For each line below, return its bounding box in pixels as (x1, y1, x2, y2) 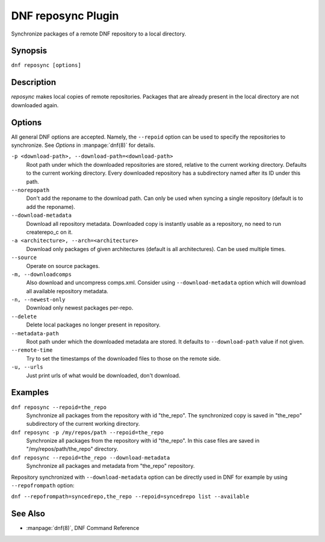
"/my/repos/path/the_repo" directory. (26, 446, 119, 453)
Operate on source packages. (26, 262, 101, 269)
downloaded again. (11, 101, 59, 108)
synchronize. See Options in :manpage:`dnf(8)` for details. (11, 142, 156, 149)
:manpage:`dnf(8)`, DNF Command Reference (26, 525, 140, 532)
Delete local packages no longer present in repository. (26, 321, 161, 328)
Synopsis (11, 46, 48, 56)
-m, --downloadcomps (11, 271, 72, 278)
